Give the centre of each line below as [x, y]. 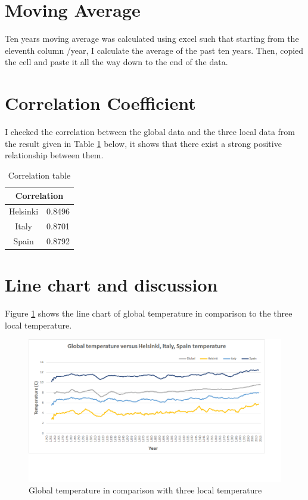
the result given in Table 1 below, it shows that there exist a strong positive [143, 143]
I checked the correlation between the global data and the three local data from [150, 132]
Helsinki [24, 211]
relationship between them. [54, 155]
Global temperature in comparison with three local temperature [145, 490]
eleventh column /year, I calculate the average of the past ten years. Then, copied [154, 50]
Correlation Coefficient [100, 103]
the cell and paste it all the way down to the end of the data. [116, 62]
